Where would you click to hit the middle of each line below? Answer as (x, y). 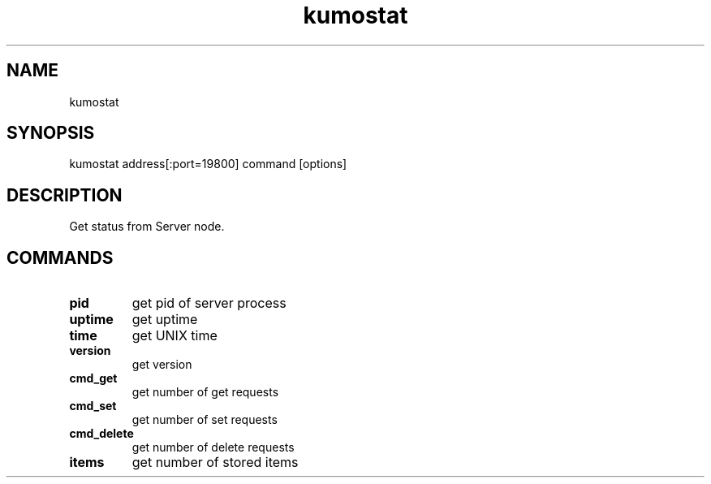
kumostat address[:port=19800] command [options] (208, 164)
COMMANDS (60, 257)
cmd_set (93, 406)
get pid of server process (209, 303)
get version (162, 365)
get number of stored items (215, 462)
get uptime (165, 320)
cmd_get (93, 378)
